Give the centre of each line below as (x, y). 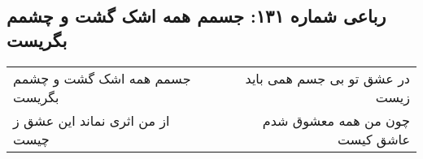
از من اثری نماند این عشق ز (92, 120)
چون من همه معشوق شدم (336, 120)
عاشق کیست (374, 139)
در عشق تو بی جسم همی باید (327, 78)
